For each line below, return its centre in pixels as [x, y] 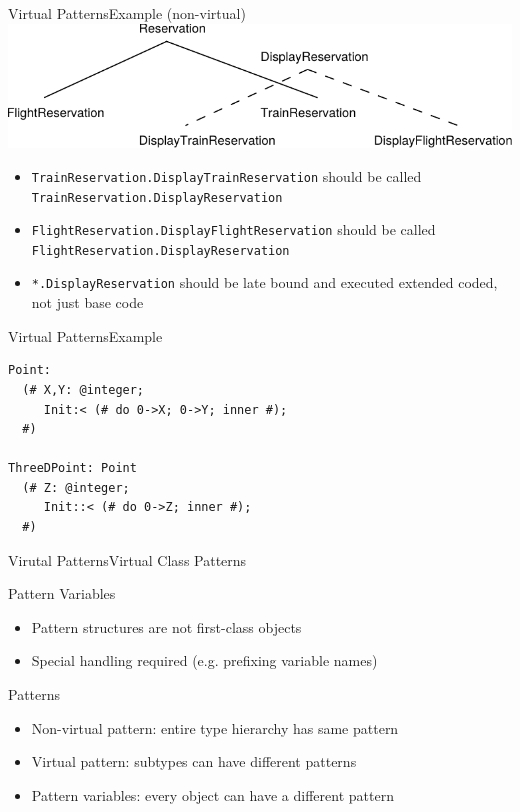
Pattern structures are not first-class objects [166, 626]
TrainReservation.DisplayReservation [157, 197]
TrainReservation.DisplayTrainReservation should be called [226, 175]
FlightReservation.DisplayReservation [160, 250]
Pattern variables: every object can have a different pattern [212, 794]
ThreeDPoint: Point [72, 468]
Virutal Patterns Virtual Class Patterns [127, 559]
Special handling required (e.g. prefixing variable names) [204, 660]
